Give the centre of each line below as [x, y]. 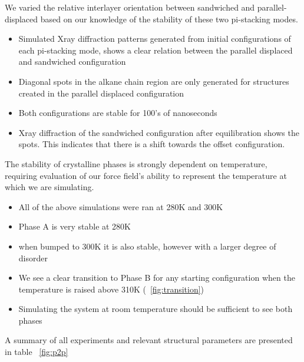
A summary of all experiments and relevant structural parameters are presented [149, 340]
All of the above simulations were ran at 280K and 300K [121, 206]
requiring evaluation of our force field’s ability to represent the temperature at [146, 175]
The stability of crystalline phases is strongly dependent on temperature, [136, 163]
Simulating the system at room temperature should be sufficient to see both [156, 309]
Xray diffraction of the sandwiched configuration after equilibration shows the [159, 132]
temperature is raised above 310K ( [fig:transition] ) [111, 289]
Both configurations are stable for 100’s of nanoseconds [118, 113]
